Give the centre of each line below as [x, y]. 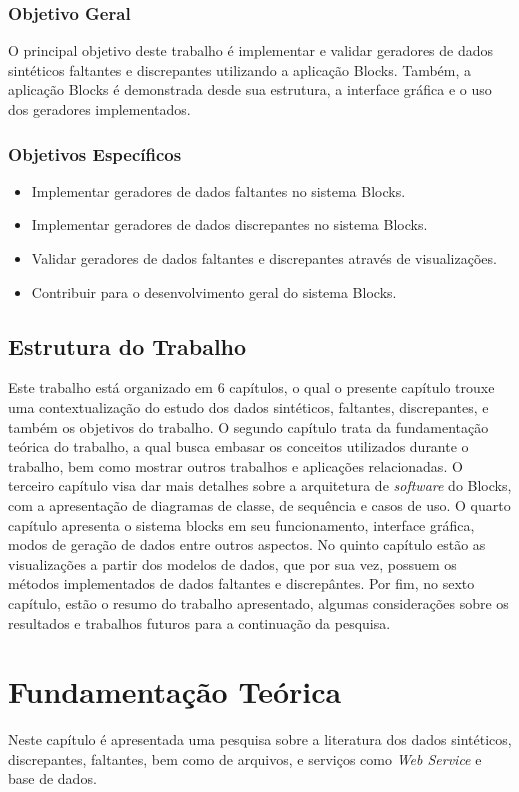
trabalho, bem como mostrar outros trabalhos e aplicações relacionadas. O [235, 465]
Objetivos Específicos [95, 153]
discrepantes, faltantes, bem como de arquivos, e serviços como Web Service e [245, 758]
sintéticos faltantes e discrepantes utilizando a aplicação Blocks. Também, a [240, 69]
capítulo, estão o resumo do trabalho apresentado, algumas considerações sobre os [258, 602]
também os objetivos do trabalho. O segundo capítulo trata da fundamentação [248, 426]
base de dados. [52, 778]
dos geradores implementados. [99, 109]
